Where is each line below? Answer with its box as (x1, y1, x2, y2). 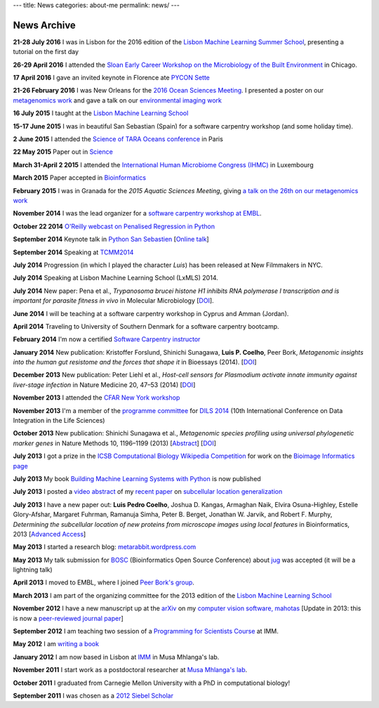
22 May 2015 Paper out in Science (13, 147, 114, 156)
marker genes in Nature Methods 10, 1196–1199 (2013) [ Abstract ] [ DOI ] (13, 439, 217, 447)
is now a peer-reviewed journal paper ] (13, 614, 124, 622)
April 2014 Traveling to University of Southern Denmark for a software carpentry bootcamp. (13, 322, 280, 330)
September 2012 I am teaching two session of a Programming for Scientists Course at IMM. (13, 627, 279, 636)
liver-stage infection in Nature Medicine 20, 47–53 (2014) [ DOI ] (13, 380, 196, 389)
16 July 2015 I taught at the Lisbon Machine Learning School (13, 109, 189, 117)
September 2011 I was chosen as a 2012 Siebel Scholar (13, 692, 173, 700)
